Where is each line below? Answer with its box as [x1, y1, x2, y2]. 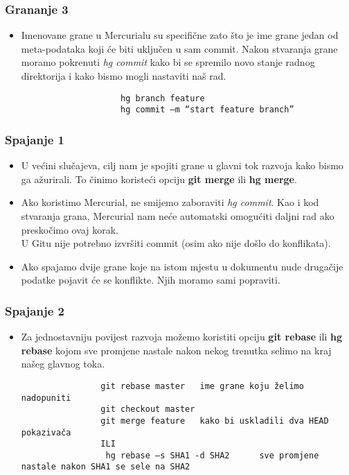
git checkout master [100, 404, 195, 415]
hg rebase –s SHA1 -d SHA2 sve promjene [105, 450, 319, 460]
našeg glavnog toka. [21, 356, 105, 371]
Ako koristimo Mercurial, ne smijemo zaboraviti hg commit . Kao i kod [21, 195, 319, 209]
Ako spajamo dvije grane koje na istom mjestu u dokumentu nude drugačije [21, 259, 343, 273]
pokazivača [21, 427, 71, 438]
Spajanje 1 [5, 130, 64, 148]
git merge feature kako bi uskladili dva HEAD [100, 415, 329, 426]
